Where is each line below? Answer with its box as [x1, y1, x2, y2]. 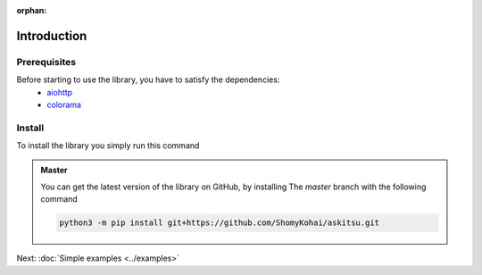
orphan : [16, 5, 47, 15]
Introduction [16, 28, 87, 44]
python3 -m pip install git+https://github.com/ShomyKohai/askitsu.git [59, 218, 379, 228]
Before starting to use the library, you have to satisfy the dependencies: [16, 74, 280, 85]
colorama [46, 99, 82, 110]
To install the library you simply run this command [16, 140, 200, 151]
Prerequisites [16, 55, 76, 68]
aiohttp [46, 87, 73, 97]
